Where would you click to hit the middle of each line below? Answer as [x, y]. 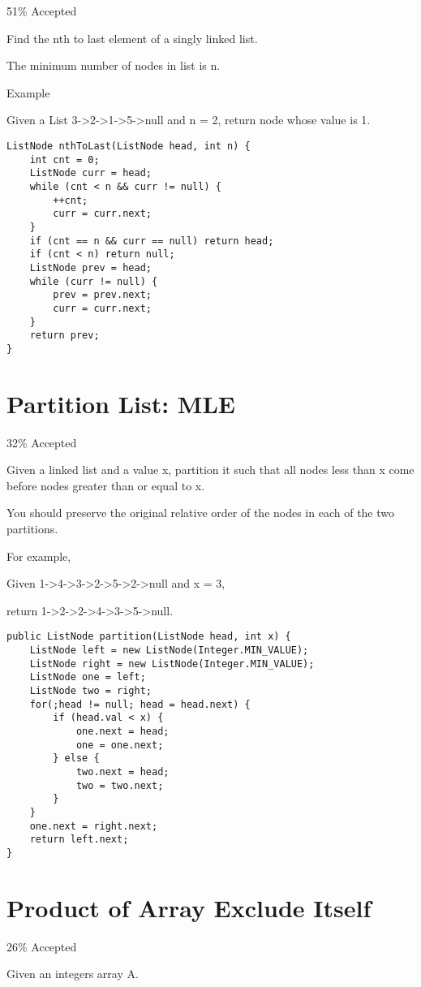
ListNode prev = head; [90, 267]
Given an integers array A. [73, 974]
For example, [39, 556]
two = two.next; [120, 785]
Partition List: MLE [121, 403]
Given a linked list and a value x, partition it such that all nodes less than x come [210, 470]
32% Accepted [42, 442]
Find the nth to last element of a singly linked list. [132, 38]
